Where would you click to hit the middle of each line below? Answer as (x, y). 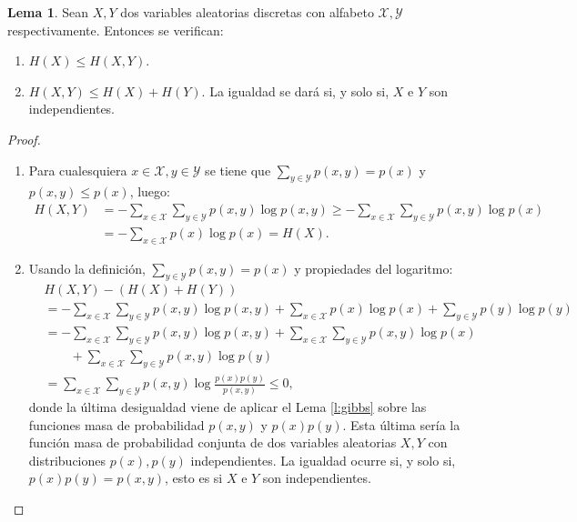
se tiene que (238, 170)
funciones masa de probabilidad (116, 424)
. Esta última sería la (401, 424)
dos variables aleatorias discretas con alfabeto (247, 12)
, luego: (150, 191)
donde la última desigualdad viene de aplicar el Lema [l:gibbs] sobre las (228, 407)
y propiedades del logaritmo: (374, 268)
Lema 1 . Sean (48, 12)
